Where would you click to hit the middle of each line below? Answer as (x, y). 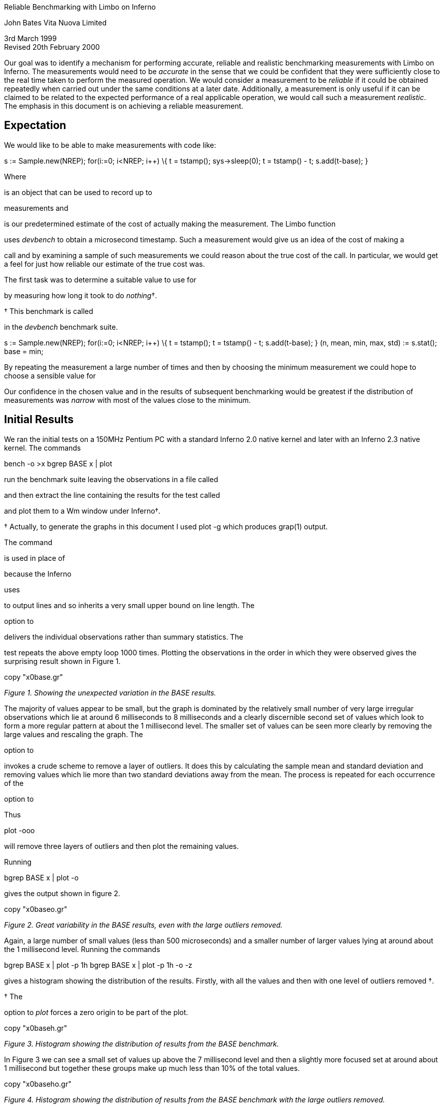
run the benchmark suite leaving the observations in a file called (111, 479)
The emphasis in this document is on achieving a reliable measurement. (124, 106)
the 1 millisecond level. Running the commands (82, 949)
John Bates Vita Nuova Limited (56, 23)
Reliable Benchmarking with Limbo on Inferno (80, 7)
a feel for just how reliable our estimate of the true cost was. (105, 264)
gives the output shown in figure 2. (62, 893)
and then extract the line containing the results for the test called (112, 495)
